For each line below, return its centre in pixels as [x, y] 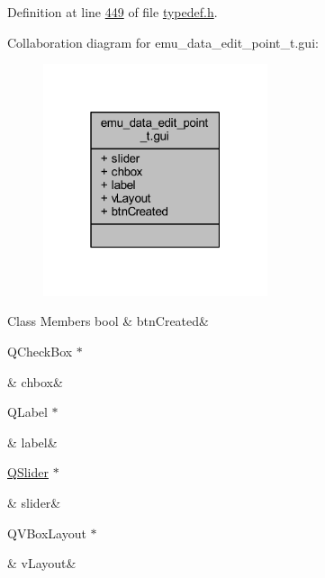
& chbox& [35, 381]
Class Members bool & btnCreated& [108, 321]
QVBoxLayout [47, 533]
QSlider [28, 472]
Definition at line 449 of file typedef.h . [113, 12]
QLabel [27, 412]
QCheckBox [40, 351]
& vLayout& [42, 563]
